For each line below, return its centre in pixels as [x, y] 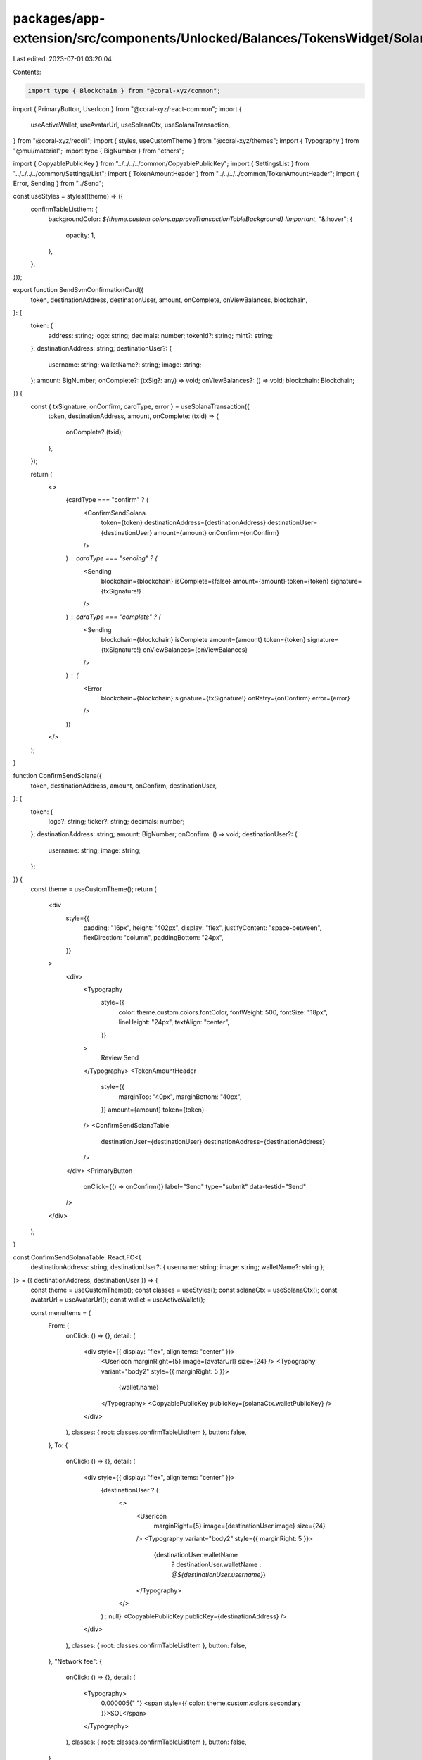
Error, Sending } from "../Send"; [58, 184]
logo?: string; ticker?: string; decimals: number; [116, 821]
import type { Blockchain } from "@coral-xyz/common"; [124, 90]
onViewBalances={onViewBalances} [196, 649]
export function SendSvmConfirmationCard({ [78, 290]
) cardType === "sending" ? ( [111, 558]
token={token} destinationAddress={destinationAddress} [184, 523]
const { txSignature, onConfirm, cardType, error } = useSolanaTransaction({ [140, 406]
